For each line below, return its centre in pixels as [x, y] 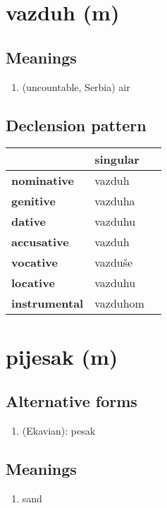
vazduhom [119, 303]
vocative [35, 262]
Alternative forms [72, 401]
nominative [43, 181]
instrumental [48, 303]
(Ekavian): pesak [59, 430]
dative [29, 222]
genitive [33, 201]
